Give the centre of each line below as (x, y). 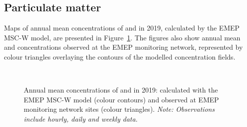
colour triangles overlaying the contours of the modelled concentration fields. (120, 56)
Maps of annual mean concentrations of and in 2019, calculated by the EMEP (122, 28)
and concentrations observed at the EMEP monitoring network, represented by (123, 47)
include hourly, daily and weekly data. (81, 118)
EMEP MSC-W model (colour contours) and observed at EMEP (122, 99)
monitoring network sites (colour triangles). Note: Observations (119, 109)
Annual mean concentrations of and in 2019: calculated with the (121, 90)
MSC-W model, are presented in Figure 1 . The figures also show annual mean (122, 37)
